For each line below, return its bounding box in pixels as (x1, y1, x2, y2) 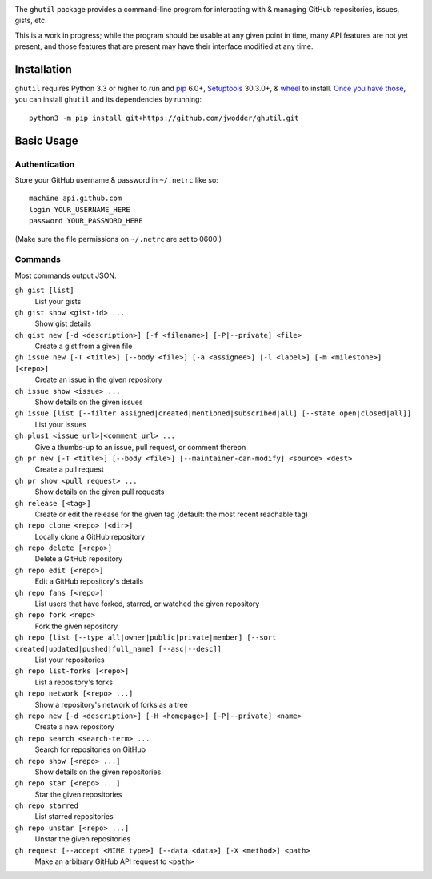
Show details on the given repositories (34, 767, 162, 777)
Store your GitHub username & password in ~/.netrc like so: (14, 175, 219, 185)
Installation (14, 62, 72, 76)
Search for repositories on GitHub (34, 745, 146, 754)
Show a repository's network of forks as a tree (34, 700, 188, 709)
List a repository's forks (34, 677, 114, 687)
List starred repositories (34, 812, 114, 821)
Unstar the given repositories (34, 834, 131, 844)
